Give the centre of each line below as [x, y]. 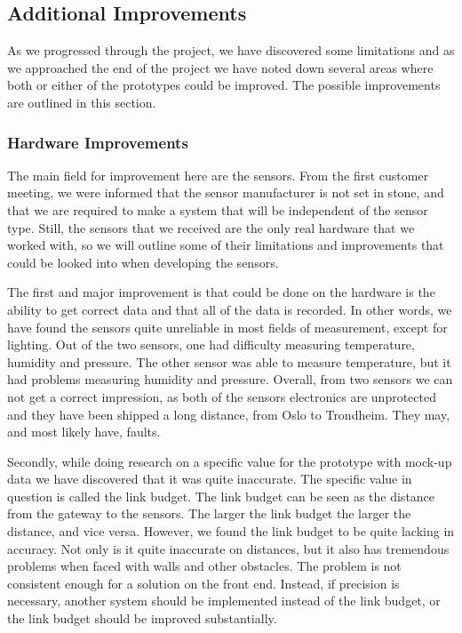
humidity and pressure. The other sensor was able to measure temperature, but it [229, 361]
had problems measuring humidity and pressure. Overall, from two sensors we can [230, 379]
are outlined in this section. [82, 102]
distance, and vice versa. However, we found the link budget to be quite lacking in [231, 531]
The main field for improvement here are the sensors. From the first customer [218, 175]
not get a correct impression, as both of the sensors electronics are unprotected [222, 396]
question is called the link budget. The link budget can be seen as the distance [221, 496]
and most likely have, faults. [84, 432]
